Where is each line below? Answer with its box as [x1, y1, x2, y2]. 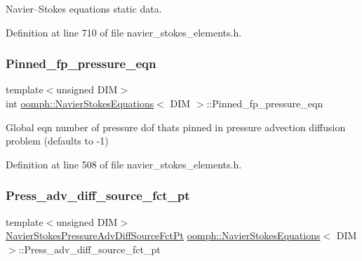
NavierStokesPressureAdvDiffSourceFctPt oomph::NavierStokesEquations [6, 228, 321, 243]
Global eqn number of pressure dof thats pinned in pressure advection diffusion [6, 119, 346, 134]
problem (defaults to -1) [6, 133, 109, 148]
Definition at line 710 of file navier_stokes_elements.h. [6, 25, 242, 39]
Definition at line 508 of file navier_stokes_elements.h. [6, 156, 242, 171]
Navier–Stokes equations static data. [6, 1, 162, 15]
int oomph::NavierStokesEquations [6, 96, 154, 110]
